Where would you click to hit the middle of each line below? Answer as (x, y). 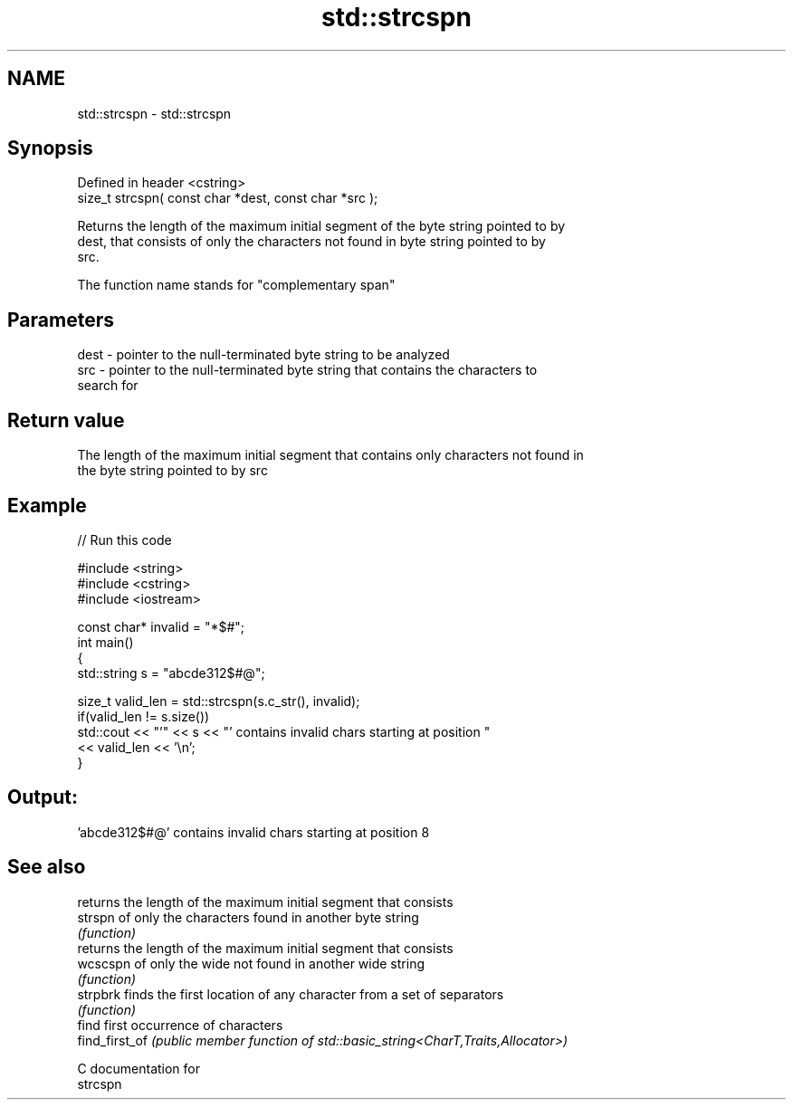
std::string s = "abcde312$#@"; (171, 673)
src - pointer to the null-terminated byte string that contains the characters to (307, 370)
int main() (105, 642)
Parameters (61, 320)
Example (47, 505)
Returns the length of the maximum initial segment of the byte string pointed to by (321, 226)
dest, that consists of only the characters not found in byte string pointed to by (311, 242)
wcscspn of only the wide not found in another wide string (251, 963)
